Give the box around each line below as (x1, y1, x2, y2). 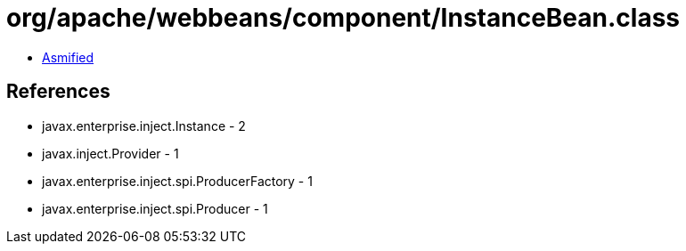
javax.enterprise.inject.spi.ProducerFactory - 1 (42, 173, 313, 189)
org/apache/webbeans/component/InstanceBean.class (6, 3, 681, 33)
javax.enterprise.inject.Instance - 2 (42, 117, 246, 134)
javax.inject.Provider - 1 (42, 145, 179, 161)
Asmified (42, 49, 94, 65)
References (6, 80, 110, 103)
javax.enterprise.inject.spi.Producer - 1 (42, 200, 268, 216)
